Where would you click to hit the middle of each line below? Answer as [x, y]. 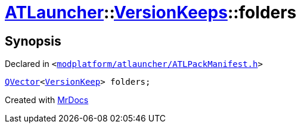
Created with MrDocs [47, 100]
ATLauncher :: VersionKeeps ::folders [151, 12]
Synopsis [33, 41]
